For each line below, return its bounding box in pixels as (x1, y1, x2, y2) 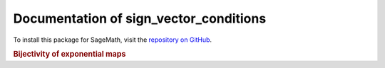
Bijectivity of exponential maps (13, 50, 126, 59)
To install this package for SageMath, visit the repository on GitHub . (13, 35, 212, 44)
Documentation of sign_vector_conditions (13, 11, 267, 26)
